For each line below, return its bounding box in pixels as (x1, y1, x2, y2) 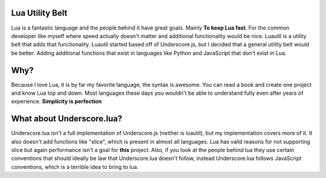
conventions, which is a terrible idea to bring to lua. (11, 163, 139, 170)
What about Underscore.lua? (11, 113, 123, 124)
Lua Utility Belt (11, 8, 68, 18)
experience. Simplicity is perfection (11, 98, 102, 105)
